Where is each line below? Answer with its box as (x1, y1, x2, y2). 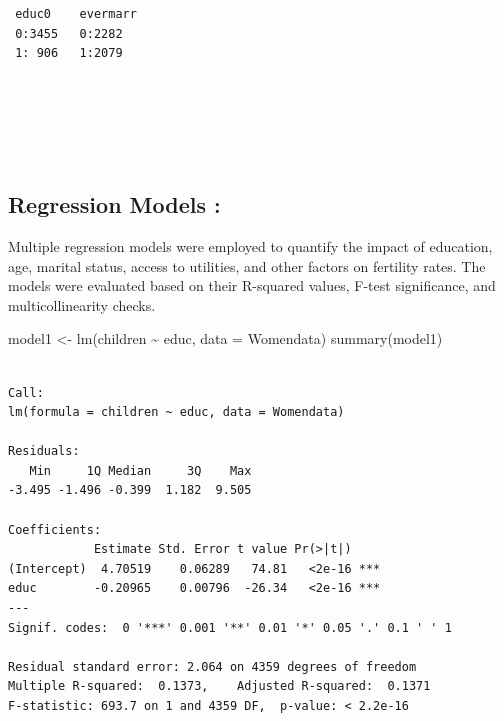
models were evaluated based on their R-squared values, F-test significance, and (8, 275, 496, 296)
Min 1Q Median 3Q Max (29, 463, 252, 478)
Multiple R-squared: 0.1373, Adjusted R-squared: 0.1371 (8, 679, 431, 694)
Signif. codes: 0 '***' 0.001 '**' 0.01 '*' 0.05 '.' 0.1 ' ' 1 (8, 620, 452, 635)
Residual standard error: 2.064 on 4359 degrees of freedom (8, 659, 417, 674)
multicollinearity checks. (8, 294, 156, 315)
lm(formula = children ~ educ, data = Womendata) (8, 405, 345, 420)
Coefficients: (8, 522, 102, 537)
